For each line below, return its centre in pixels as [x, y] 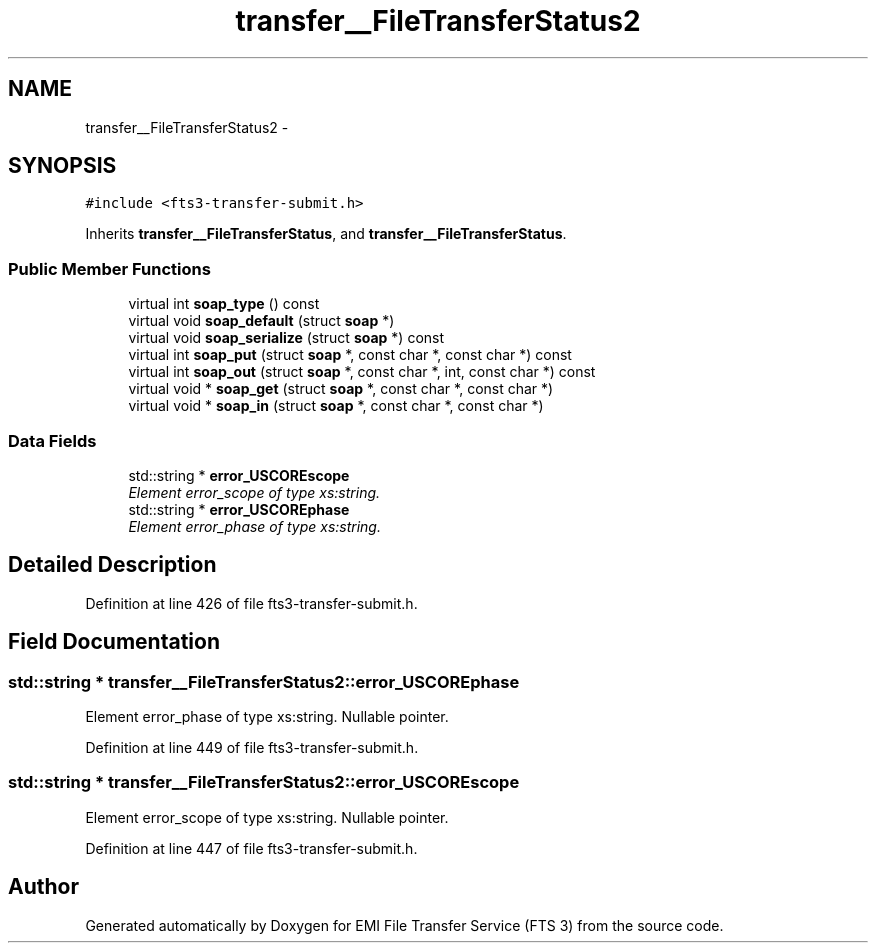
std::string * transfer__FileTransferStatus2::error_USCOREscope [264, 782]
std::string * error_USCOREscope [239, 475]
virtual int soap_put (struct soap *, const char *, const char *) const [350, 355]
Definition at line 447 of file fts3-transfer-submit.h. [251, 848]
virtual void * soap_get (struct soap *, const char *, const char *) [341, 389]
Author [43, 887]
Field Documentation [114, 642]
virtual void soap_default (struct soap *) [261, 321]
